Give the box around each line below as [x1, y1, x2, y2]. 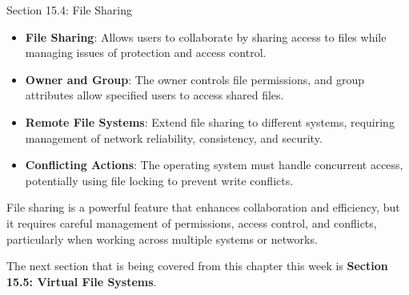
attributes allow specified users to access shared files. [25, 87, 284, 103]
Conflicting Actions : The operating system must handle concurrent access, [25, 156, 403, 173]
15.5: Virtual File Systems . [6, 273, 157, 289]
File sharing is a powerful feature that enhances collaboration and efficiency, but [6, 199, 400, 216]
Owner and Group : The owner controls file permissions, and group [25, 71, 365, 87]
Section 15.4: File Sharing [6, 2, 132, 18]
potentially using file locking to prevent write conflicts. [25, 172, 294, 188]
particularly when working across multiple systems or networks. [6, 230, 318, 247]
